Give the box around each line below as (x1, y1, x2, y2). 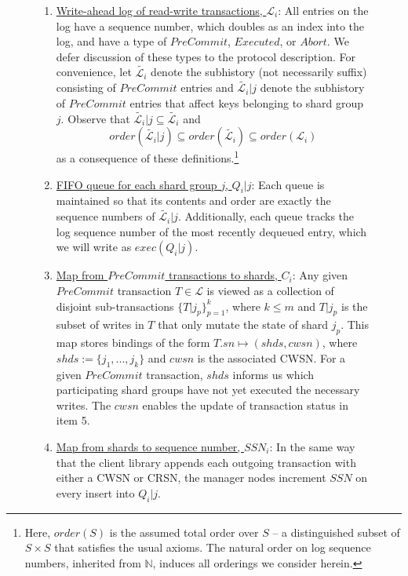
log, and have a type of (56, 33, 167, 49)
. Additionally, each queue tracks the (177, 208, 355, 224)
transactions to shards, (169, 267, 278, 283)
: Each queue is (251, 176, 325, 192)
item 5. (56, 412, 90, 428)
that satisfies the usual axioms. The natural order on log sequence (54, 539, 371, 556)
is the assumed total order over (109, 523, 259, 540)
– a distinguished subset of (272, 523, 400, 540)
